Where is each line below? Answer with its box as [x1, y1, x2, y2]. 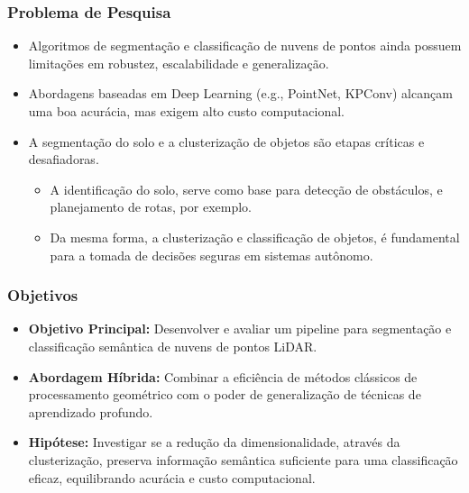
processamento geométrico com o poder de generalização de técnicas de [28, 385, 421, 404]
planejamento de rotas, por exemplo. [50, 197, 252, 216]
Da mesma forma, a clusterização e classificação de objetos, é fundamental [50, 227, 460, 246]
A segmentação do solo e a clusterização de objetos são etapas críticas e [28, 132, 425, 151]
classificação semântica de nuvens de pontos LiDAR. [28, 336, 317, 355]
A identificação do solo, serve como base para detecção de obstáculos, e [50, 179, 443, 198]
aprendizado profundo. [28, 402, 153, 421]
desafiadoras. [28, 150, 99, 169]
